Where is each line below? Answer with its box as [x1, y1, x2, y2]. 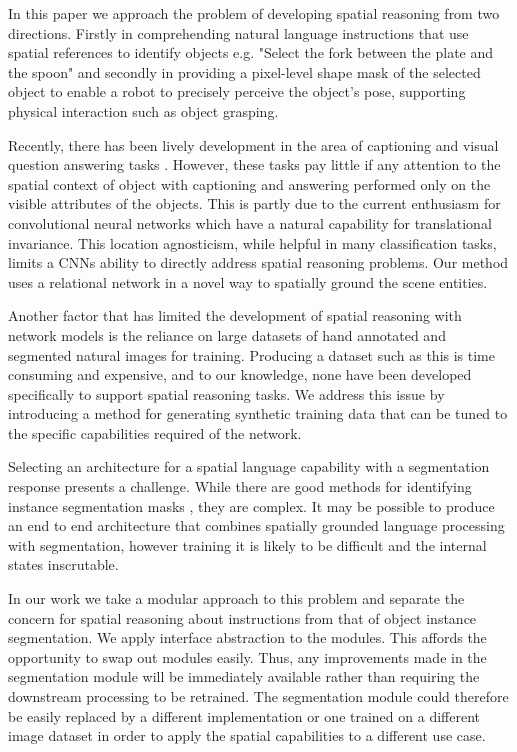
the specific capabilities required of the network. [8, 422, 302, 443]
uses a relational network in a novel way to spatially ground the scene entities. [8, 271, 488, 292]
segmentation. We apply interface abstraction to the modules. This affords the [8, 627, 487, 648]
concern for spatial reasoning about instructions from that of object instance [8, 607, 477, 628]
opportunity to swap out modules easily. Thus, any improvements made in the [8, 646, 487, 667]
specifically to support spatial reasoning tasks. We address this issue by [8, 383, 445, 404]
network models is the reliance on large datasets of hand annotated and [8, 324, 446, 345]
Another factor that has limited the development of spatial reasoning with [8, 305, 462, 326]
